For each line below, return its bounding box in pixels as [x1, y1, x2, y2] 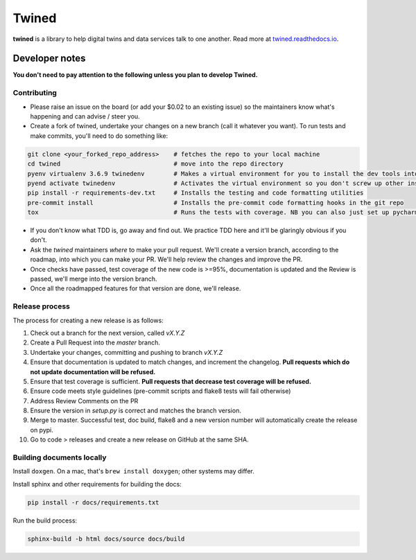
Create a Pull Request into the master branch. [30, 338, 161, 347]
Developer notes [12, 53, 86, 64]
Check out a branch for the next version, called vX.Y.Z [30, 329, 185, 337]
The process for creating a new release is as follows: [12, 316, 164, 324]
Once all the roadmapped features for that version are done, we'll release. [30, 284, 241, 292]
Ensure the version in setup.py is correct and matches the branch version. [30, 406, 242, 415]
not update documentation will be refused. [30, 367, 156, 376]
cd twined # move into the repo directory [27, 160, 284, 168]
